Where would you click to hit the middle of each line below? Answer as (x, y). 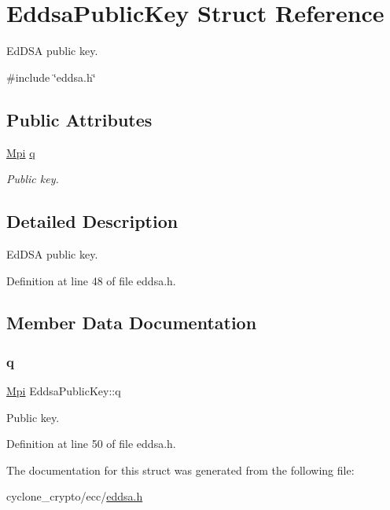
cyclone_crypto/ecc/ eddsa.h (75, 496)
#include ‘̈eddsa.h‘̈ (51, 77)
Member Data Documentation (132, 323)
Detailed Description (92, 221)
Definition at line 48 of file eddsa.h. (91, 280)
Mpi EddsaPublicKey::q (64, 391)
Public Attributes (79, 119)
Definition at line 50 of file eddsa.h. (91, 444)
